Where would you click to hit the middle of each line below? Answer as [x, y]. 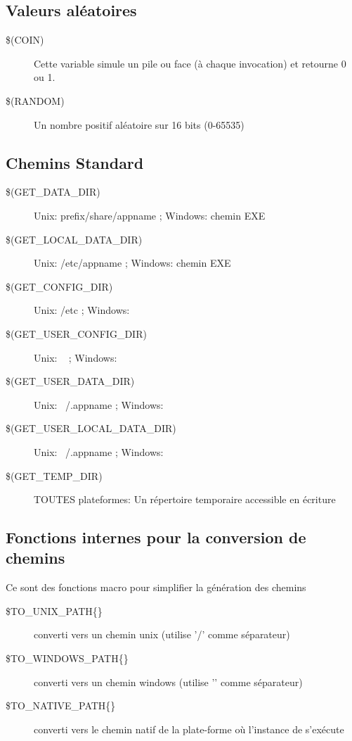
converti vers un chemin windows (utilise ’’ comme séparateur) [168, 682]
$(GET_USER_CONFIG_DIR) [76, 333]
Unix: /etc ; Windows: [82, 310]
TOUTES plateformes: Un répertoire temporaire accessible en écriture [185, 499]
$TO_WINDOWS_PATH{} [67, 658]
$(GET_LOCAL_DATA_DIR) [74, 239]
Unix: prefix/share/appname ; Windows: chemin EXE [150, 215]
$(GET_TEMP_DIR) [54, 475]
